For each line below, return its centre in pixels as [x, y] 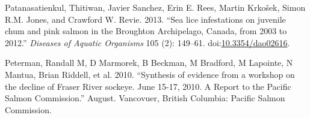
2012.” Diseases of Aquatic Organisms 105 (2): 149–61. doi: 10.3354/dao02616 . [147, 42]
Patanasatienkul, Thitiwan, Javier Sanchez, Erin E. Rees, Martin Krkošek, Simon [155, 7]
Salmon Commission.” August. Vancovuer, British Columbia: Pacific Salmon [145, 98]
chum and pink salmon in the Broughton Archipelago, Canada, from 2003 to [146, 31]
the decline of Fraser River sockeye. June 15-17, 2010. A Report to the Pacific [148, 86]
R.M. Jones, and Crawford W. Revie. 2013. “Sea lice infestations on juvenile [145, 19]
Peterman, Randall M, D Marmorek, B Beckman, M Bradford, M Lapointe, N [149, 63]
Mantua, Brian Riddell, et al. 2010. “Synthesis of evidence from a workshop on [150, 74]
